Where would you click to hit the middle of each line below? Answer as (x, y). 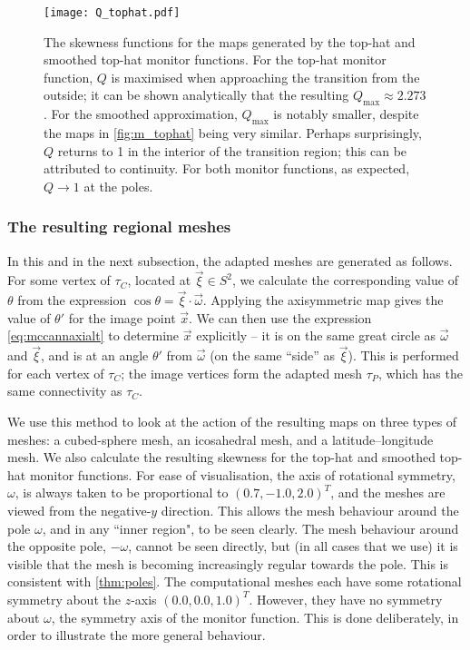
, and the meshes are (388, 492)
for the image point (122, 317)
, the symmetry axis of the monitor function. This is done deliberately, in (255, 617)
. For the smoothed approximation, (141, 114)
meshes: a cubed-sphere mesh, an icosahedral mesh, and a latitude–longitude (220, 439)
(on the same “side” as (272, 355)
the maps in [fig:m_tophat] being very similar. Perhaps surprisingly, (233, 133)
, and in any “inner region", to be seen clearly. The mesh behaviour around (250, 528)
